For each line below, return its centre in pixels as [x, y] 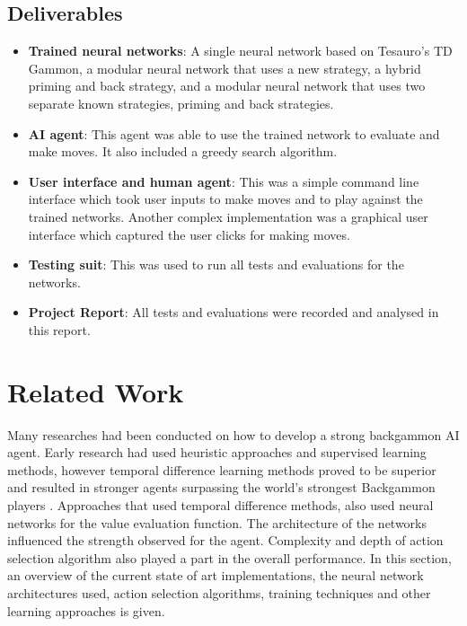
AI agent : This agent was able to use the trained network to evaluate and [234, 133]
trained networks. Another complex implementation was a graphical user [228, 216]
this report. [59, 329]
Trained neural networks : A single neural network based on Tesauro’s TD [240, 51]
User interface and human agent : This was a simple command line [224, 181]
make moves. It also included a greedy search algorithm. [183, 151]
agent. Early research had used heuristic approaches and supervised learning [217, 452]
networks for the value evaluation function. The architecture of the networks [217, 522]
